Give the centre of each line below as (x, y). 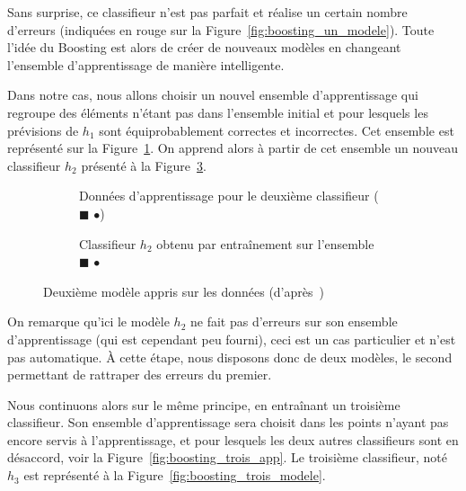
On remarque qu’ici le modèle (88, 321)
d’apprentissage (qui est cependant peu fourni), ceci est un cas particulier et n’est (232, 339)
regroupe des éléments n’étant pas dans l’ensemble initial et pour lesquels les (218, 112)
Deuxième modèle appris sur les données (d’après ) (184, 291)
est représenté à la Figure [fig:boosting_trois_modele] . (175, 475)
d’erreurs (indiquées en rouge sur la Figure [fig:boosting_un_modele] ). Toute (221, 29)
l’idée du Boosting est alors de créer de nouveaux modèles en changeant (204, 47)
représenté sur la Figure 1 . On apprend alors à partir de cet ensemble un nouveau (233, 148)
